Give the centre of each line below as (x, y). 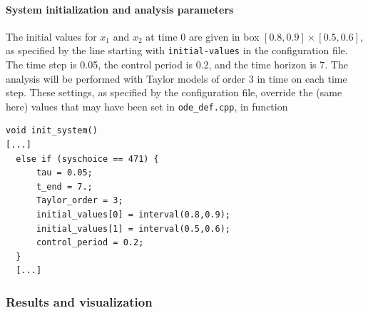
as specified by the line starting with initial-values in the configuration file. (177, 50)
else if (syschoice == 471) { (87, 159)
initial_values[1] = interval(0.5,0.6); (133, 229)
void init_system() (52, 131)
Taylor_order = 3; (80, 201)
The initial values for (51, 36)
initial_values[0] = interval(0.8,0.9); (133, 215)
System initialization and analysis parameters (120, 9)
